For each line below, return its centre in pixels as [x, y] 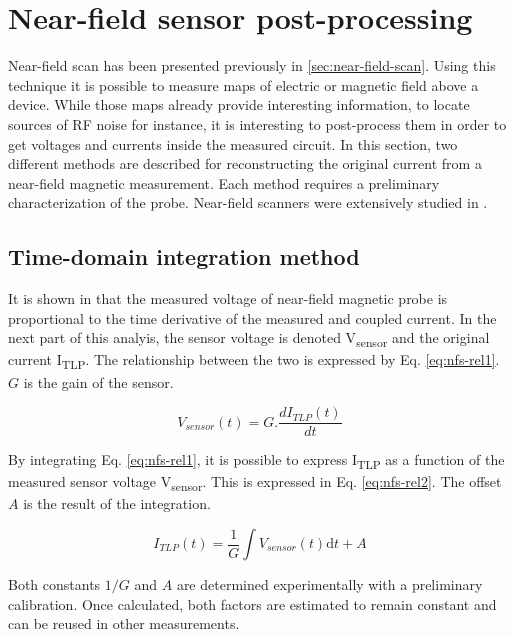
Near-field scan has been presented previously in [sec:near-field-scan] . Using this [252, 65]
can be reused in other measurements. [124, 623]
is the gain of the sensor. [98, 381]
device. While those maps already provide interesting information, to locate [239, 104]
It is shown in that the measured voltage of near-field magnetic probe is [228, 298]
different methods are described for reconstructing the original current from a [245, 163]
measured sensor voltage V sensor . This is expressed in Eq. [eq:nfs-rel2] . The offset [255, 483]
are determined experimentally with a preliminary [329, 584]
